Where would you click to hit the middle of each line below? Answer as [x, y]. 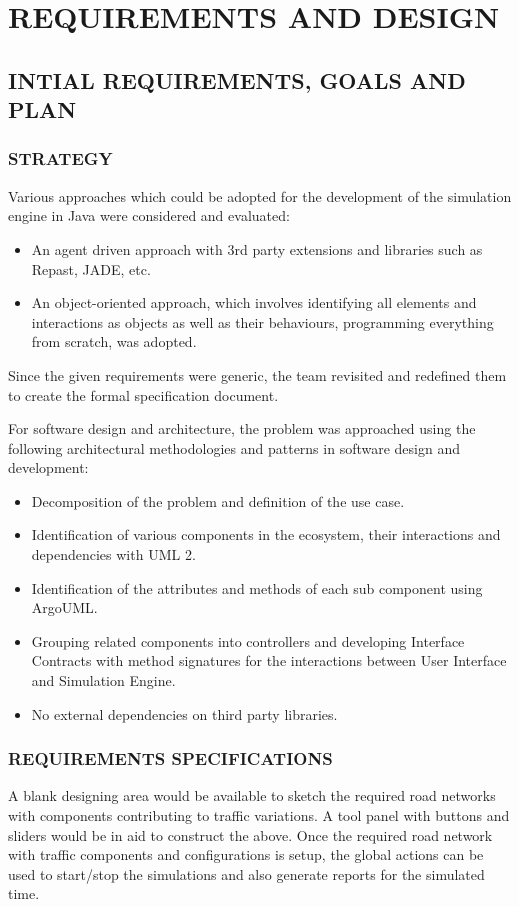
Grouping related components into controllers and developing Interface [248, 640]
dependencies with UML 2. [113, 554]
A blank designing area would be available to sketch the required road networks [252, 795]
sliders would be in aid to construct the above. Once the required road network [250, 834]
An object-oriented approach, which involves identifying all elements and [254, 302]
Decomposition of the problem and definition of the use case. [218, 500]
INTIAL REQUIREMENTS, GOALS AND [237, 79]
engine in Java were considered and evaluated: [149, 215]
